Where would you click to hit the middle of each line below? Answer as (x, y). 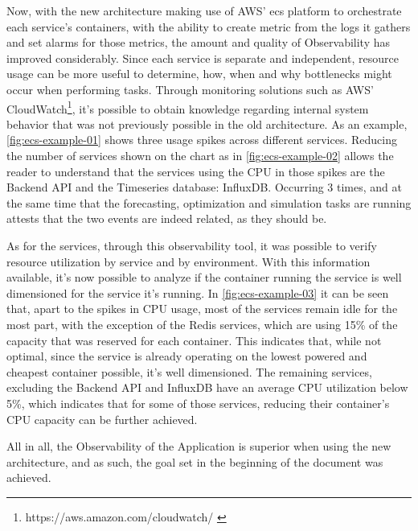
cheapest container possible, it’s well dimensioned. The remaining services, (189, 371)
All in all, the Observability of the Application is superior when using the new (199, 446)
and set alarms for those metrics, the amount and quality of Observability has (199, 42)
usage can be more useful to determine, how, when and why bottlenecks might (199, 74)
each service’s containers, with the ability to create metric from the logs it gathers (209, 26)
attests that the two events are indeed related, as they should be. (167, 218)
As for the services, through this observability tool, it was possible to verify (192, 245)
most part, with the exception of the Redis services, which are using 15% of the (202, 324)
